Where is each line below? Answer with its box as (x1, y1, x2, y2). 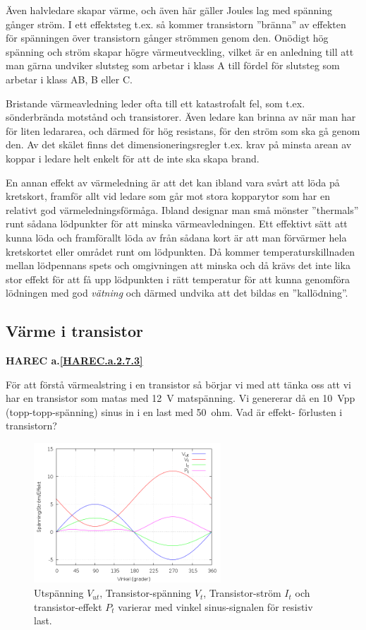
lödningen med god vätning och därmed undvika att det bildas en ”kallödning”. (6, 285, 348, 300)
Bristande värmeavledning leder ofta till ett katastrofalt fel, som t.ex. (6, 95, 305, 110)
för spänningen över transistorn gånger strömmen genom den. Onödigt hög (6, 30, 329, 45)
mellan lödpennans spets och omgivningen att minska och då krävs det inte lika (6, 258, 350, 273)
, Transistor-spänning (99, 586, 192, 600)
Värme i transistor (6, 320, 143, 342)
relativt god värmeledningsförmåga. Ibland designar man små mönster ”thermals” (6, 202, 359, 217)
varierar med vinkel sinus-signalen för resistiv (118, 599, 313, 614)
